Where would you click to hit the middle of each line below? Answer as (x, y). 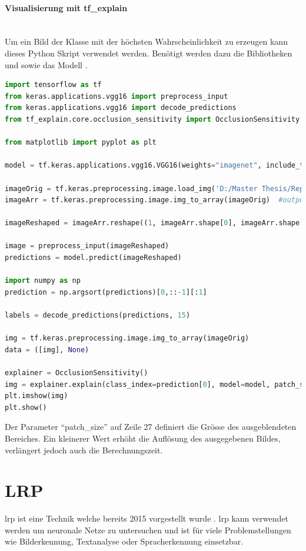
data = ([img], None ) (47, 350)
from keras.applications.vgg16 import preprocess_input (117, 96)
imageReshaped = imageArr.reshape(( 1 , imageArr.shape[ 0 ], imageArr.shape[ (154, 223)
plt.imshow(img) (36, 396)
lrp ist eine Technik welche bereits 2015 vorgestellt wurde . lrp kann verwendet (147, 518)
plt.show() (26, 407)
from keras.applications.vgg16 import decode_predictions (121, 108)
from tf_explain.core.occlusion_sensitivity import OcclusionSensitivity (152, 119)
